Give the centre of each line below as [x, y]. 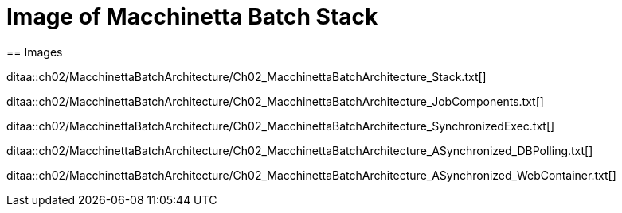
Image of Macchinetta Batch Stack [192, 17]
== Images [35, 52]
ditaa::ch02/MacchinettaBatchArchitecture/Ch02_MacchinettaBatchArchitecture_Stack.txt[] [246, 76]
